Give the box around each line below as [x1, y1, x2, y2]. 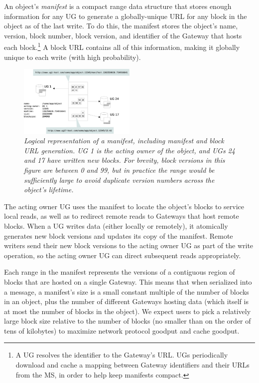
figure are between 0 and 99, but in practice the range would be [24, 164, 215, 175]
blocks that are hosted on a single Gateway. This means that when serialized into [4, 276, 252, 287]
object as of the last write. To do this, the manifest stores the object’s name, [4, 20, 238, 31]
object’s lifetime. [24, 184, 74, 195]
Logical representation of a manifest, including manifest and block [24, 135, 224, 146]
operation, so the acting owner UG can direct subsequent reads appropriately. [4, 250, 241, 260]
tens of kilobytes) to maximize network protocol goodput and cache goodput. [4, 325, 240, 336]
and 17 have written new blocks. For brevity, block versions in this [24, 155, 225, 165]
